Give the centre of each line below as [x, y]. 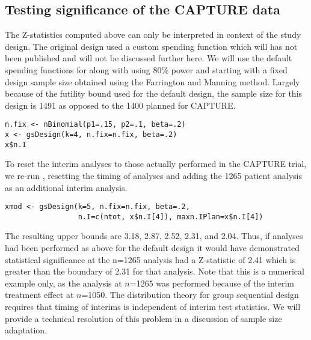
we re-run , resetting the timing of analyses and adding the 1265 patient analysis [154, 175]
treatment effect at [39, 295]
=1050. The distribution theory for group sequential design [190, 295]
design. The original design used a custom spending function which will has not [151, 46]
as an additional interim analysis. [66, 187]
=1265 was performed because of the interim [212, 283]
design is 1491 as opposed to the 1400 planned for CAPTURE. [120, 105]
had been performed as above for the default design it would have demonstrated [152, 248]
